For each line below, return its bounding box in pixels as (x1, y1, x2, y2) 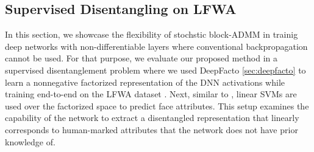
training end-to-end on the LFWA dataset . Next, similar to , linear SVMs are (5, 88, 297, 100)
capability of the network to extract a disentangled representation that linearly (5, 111, 299, 124)
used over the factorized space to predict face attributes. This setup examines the (5, 99, 309, 112)
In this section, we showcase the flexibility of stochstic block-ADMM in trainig (5, 28, 298, 41)
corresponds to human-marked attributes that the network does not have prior (5, 123, 298, 136)
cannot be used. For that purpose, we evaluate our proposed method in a (5, 52, 278, 64)
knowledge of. (5, 135, 55, 148)
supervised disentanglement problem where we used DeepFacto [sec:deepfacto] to (5, 63, 306, 76)
